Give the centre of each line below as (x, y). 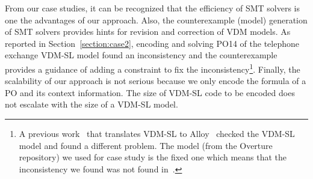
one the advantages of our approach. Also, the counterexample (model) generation (156, 20)
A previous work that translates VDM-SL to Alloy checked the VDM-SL (157, 133)
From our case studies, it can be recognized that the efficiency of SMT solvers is (152, 8)
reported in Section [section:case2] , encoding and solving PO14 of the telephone (152, 43)
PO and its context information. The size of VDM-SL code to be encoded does (150, 92)
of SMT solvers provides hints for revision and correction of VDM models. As (148, 32)
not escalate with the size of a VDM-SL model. (91, 104)
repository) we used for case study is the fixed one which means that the (153, 157)
